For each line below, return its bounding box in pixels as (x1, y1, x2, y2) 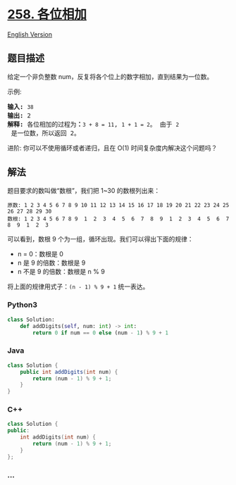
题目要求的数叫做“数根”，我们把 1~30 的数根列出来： (7, 186, 161, 194)
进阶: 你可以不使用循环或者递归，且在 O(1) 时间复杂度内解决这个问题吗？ (7, 144, 218, 152)
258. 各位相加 (7, 6, 87, 23)
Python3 (7, 300, 37, 310)
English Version (7, 30, 53, 39)
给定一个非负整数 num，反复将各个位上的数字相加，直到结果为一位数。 (7, 72, 213, 81)
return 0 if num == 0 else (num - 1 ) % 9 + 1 (32, 329, 169, 336)
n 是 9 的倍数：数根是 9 (17, 258, 86, 267)
